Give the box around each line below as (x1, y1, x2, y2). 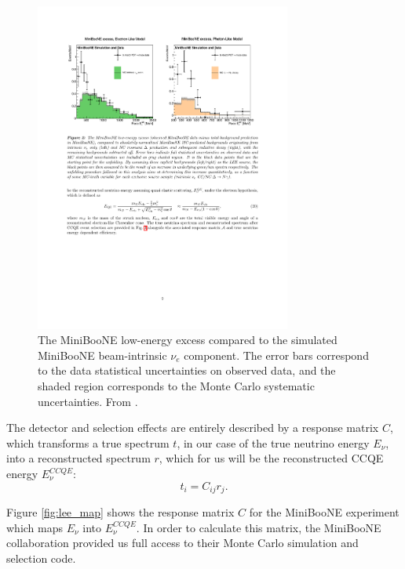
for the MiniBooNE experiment (249, 504, 400, 520)
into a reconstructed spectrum (6, 450, 151, 466)
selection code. (6, 549, 76, 566)
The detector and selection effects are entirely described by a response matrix (6, 419, 379, 436)
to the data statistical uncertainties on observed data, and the (38, 362, 336, 379)
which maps (6, 519, 64, 535)
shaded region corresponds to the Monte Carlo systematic (38, 378, 315, 394)
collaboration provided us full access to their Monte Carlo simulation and (6, 535, 359, 551)
